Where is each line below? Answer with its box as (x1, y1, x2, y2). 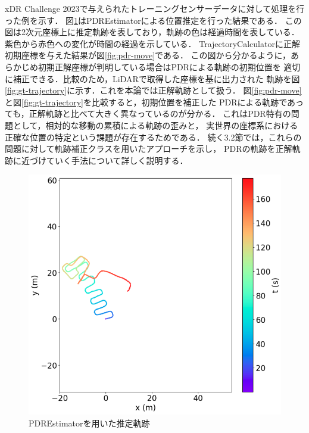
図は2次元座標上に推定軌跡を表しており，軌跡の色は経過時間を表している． (5, 26, 299, 38)
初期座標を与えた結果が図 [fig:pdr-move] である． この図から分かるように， (5, 49, 291, 61)
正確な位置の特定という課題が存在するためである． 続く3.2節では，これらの (5, 130, 302, 143)
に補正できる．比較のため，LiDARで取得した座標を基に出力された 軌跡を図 (5, 72, 300, 85)
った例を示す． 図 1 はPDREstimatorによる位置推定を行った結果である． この (5, 14, 302, 26)
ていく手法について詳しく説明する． (46, 154, 188, 166)
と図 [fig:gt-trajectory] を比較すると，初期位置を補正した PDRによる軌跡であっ (5, 95, 304, 108)
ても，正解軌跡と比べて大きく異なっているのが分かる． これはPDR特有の (5, 107, 291, 120)
